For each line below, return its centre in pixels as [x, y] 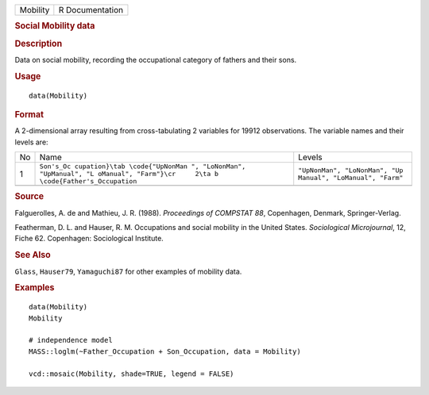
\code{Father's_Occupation [88, 181]
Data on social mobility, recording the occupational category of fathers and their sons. [156, 59]
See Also [33, 255]
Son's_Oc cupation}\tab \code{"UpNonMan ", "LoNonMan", [143, 167]
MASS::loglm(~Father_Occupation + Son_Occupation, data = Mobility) [165, 351]
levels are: [31, 142]
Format [29, 114]
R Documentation [91, 10]
